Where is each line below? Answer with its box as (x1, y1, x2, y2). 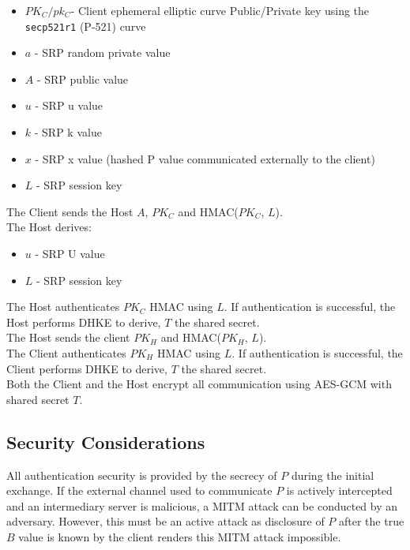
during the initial (291, 466, 374, 483)
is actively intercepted (286, 482, 393, 499)
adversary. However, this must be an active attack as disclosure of (6, 513, 325, 529)
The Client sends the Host (6, 203, 134, 219)
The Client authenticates (6, 344, 126, 361)
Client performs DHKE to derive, (6, 360, 167, 376)
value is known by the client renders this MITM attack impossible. (18, 528, 341, 544)
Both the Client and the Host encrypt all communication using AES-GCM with (6, 376, 392, 392)
